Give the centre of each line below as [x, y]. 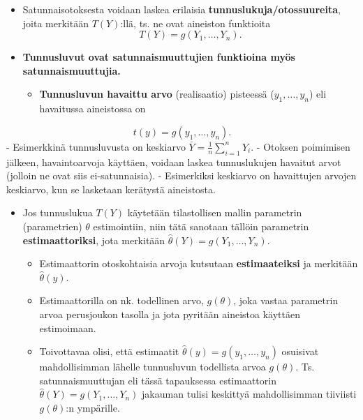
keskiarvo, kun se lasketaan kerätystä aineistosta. [111, 189]
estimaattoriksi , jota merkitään [94, 240]
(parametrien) [52, 226]
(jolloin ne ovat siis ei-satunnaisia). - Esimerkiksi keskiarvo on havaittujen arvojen [181, 175]
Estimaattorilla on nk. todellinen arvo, [121, 300]
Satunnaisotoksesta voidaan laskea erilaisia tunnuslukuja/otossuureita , [181, 9]
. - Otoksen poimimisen [301, 146]
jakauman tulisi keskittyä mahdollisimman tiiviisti [249, 394]
